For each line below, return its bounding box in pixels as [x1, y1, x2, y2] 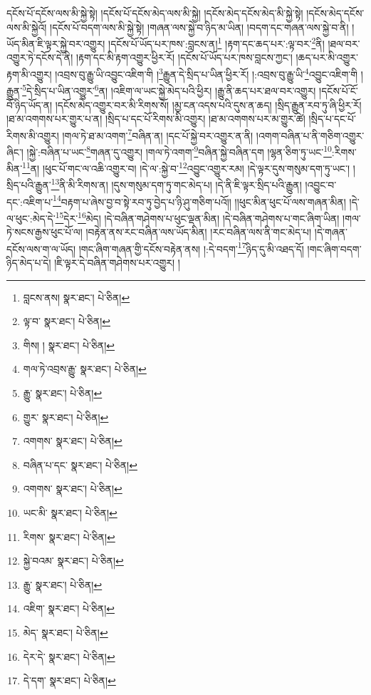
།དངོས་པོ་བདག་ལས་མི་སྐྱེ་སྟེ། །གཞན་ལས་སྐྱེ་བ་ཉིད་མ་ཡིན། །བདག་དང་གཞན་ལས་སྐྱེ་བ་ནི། [50, 19, 349, 34]
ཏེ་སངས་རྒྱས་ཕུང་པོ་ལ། [6, 225, 83, 240]
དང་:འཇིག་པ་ [6, 194, 53, 209]
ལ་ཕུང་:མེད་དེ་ [6, 210, 56, 225]
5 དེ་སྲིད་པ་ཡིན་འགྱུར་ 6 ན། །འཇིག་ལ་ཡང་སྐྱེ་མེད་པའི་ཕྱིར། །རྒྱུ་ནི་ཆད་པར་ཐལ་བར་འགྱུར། [22, 81, 316, 98]
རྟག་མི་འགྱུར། [6, 66, 52, 81]
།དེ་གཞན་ [314, 225, 348, 240]
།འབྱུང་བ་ [305, 177, 337, 192]
